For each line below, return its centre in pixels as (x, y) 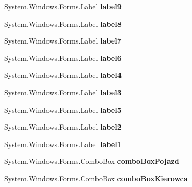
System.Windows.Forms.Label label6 (63, 58)
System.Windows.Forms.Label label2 (63, 127)
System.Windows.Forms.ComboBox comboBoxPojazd (92, 161)
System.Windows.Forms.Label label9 (63, 6)
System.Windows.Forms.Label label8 (63, 23)
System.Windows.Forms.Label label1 (63, 144)
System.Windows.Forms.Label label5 (63, 109)
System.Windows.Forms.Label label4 (63, 75)
